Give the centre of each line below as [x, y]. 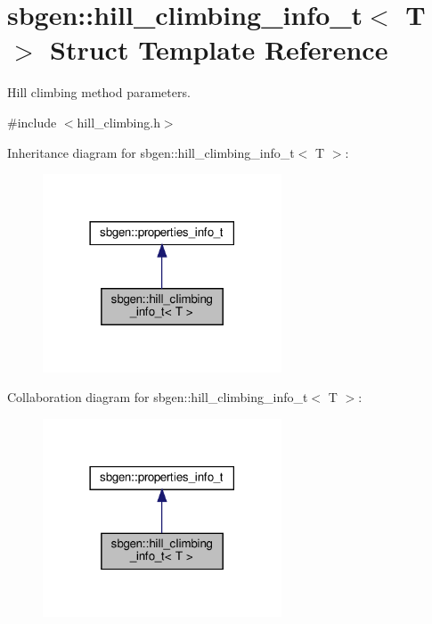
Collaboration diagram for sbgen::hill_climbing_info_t [158, 397]
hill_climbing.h [118, 122]
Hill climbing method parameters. [99, 92]
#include [32, 122]
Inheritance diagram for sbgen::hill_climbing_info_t [151, 152]
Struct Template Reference [219, 49]
